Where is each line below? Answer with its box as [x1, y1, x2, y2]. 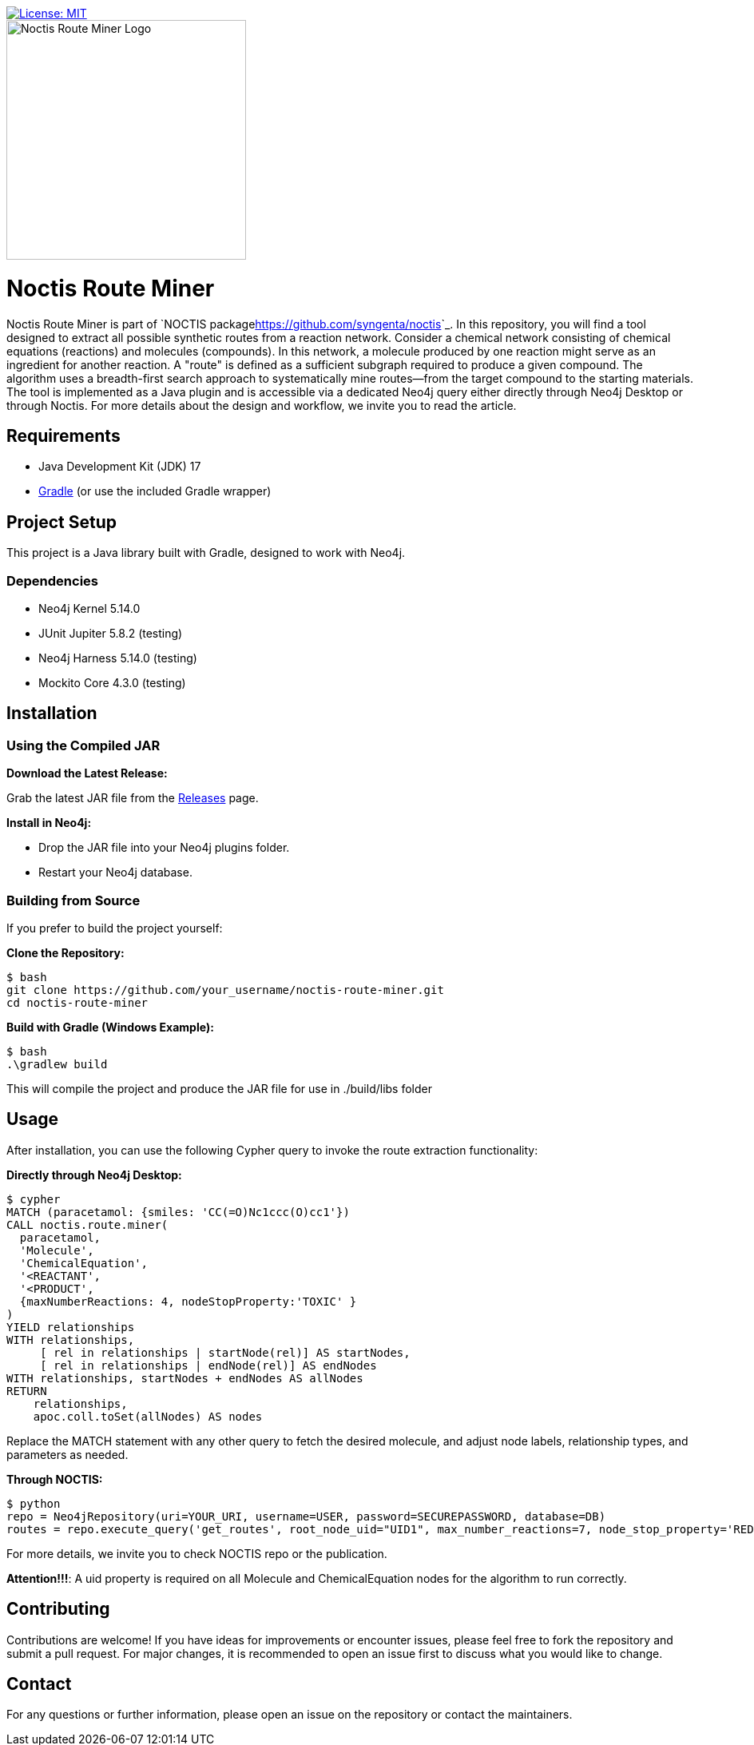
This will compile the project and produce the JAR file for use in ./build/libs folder [6, 1081, 432, 1095]
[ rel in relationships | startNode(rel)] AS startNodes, [40, 1346, 411, 1359]
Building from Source [6, 892, 141, 908]
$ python [6, 1497, 61, 1510]
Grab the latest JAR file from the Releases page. [6, 791, 259, 805]
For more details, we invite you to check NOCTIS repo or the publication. [6, 1546, 387, 1560]
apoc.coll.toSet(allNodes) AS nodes [33, 1409, 263, 1423]
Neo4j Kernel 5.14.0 [38, 601, 141, 615]
